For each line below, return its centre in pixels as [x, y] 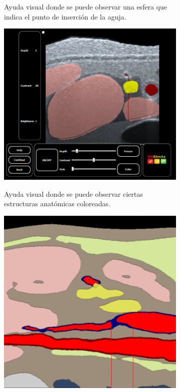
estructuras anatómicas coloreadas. [57, 204]
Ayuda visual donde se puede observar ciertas [73, 193]
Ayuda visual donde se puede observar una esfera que [85, 7]
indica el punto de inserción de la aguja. [65, 16]
